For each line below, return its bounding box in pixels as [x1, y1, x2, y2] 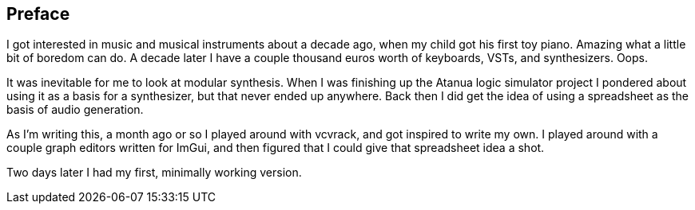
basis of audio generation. [6, 103, 144, 117]
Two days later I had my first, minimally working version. [6, 165, 302, 180]
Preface [6, 4, 70, 24]
